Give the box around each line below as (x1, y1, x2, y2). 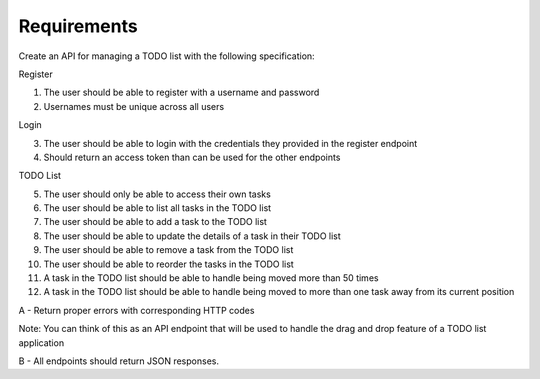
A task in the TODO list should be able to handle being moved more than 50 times (43, 272, 379, 284)
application (18, 336, 65, 349)
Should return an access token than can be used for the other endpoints (43, 151, 341, 163)
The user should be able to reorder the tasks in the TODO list (43, 258, 294, 270)
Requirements (18, 15, 139, 37)
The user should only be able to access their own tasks (43, 188, 272, 200)
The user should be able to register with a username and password (43, 86, 320, 99)
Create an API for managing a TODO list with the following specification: (18, 50, 315, 62)
